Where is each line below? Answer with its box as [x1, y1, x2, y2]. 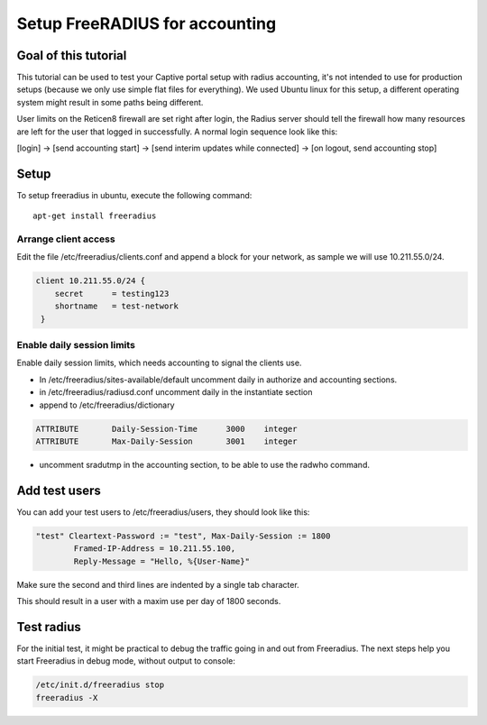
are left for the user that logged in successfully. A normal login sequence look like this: [16, 126, 338, 137]
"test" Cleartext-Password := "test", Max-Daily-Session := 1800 [35, 530, 331, 541]
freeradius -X [35, 693, 98, 702]
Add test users [16, 482, 101, 498]
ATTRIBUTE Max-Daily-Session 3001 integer [35, 436, 298, 446]
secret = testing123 [54, 289, 170, 298]
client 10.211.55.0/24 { [35, 276, 146, 286]
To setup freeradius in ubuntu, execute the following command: [16, 189, 253, 200]
